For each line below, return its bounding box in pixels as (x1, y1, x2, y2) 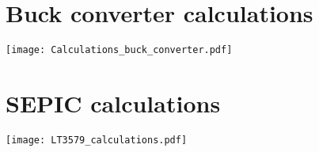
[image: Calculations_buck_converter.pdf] (6, 44, 233, 56)
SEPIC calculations (6, 86, 221, 119)
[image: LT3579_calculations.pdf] (6, 134, 188, 146)
